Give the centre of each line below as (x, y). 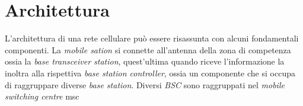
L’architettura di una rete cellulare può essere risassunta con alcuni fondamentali (152, 38)
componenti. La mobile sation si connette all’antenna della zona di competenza (148, 49)
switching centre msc (42, 96)
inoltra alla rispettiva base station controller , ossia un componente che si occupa (150, 73)
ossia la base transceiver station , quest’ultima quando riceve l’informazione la (145, 61)
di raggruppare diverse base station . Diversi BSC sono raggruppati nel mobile (145, 84)
